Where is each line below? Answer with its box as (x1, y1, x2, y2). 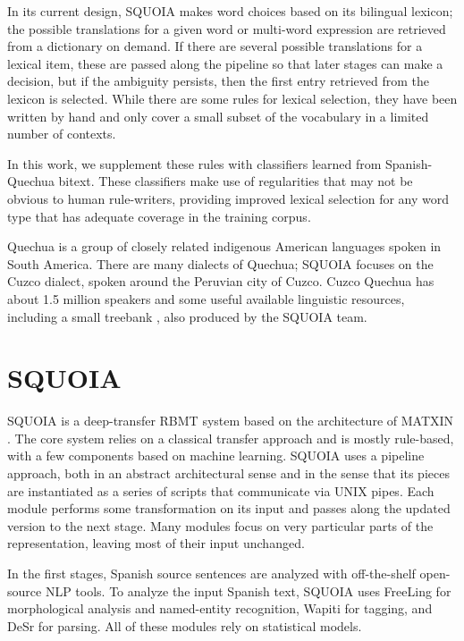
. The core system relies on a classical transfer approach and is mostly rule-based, (7, 428, 454, 447)
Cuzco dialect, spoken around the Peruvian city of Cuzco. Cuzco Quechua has (7, 272, 434, 291)
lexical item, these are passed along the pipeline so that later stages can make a (7, 54, 443, 72)
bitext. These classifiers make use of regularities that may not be (58, 172, 413, 190)
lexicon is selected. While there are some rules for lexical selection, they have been (7, 89, 458, 107)
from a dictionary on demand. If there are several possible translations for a (7, 37, 423, 55)
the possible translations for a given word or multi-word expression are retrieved (7, 19, 446, 38)
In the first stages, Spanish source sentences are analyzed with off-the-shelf (7, 563, 416, 582)
